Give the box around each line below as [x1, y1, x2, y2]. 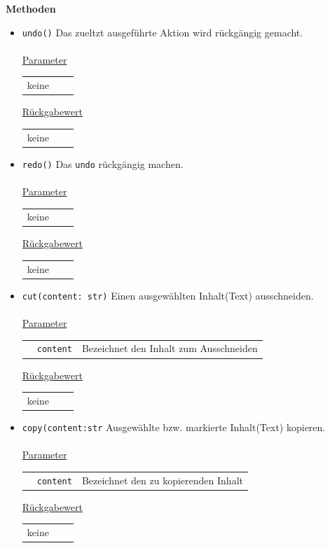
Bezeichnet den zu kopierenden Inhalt [81, 472, 243, 487]
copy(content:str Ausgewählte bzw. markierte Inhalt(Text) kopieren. [22, 420, 326, 435]
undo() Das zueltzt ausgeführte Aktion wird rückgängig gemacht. [22, 24, 303, 39]
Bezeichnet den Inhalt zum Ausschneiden [81, 341, 258, 356]
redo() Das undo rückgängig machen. [22, 156, 184, 171]
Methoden [6, 1, 56, 15]
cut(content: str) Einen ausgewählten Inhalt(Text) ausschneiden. [22, 288, 314, 302]
